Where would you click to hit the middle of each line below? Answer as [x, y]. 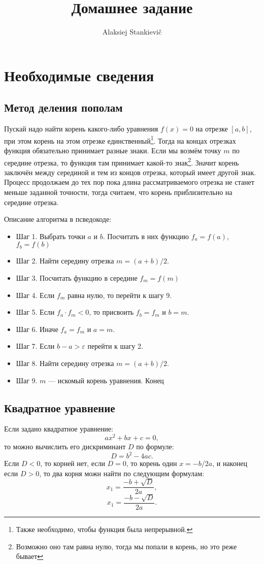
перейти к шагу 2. [115, 346]
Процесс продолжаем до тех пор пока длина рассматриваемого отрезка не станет [129, 182]
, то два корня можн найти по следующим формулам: [122, 473]
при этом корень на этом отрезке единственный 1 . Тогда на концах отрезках [120, 140]
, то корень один [152, 463]
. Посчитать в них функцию [146, 236]
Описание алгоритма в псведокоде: [58, 219]
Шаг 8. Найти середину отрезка [65, 363]
